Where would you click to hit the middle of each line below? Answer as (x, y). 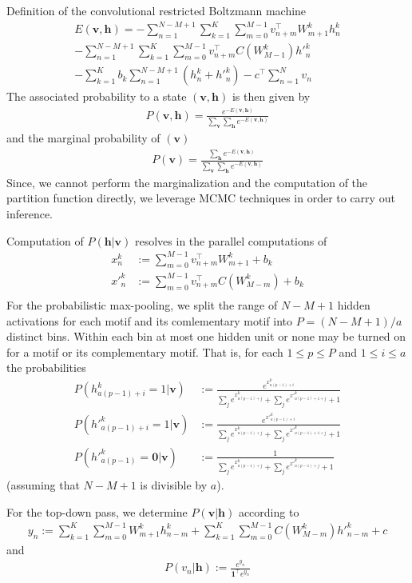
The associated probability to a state (97, 96)
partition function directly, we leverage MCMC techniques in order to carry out (201, 198)
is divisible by (174, 485)
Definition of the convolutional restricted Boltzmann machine (156, 10)
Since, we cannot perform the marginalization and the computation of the (187, 182)
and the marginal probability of (83, 138)
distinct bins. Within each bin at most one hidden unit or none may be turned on (206, 336)
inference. (30, 213)
